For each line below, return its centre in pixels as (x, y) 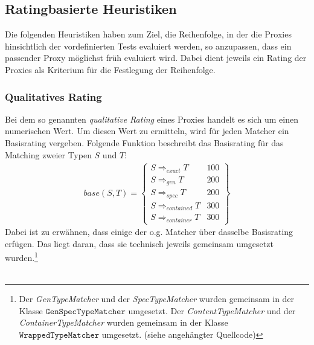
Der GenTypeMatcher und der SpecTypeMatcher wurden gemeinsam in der (157, 299)
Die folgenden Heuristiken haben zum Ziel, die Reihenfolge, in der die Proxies (148, 34)
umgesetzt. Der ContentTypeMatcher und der (212, 310)
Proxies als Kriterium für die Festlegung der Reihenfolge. (110, 69)
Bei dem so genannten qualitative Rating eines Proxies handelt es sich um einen (152, 119)
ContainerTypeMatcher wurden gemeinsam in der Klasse (123, 322)
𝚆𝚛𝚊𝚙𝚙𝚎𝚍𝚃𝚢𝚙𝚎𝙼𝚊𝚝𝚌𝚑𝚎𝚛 (59, 335)
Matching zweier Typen (48, 154)
